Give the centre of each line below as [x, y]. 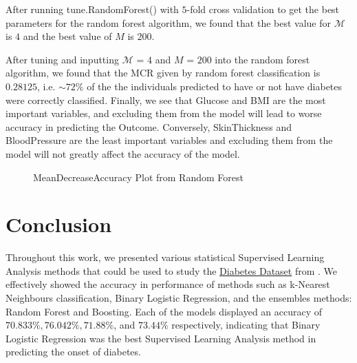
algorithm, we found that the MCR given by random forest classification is [163, 73]
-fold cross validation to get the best [263, 9]
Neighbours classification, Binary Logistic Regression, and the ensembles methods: [179, 298]
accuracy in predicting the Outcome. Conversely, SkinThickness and [149, 126]
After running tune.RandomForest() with [92, 9]
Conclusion [59, 224]
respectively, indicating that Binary [246, 325]
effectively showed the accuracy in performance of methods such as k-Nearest [168, 284]
